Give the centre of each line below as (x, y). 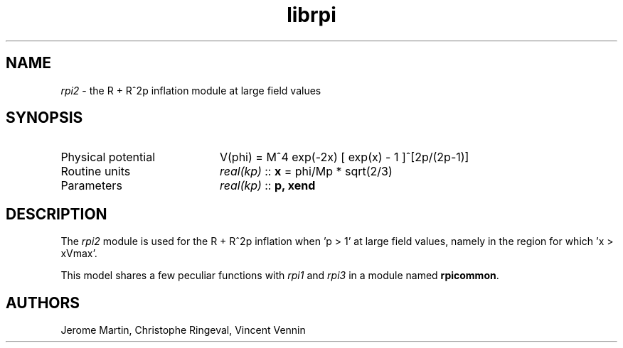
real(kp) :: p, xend (267, 186)
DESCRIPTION (57, 214)
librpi (311, 15)
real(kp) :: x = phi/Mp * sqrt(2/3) (306, 172)
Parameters (91, 186)
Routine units (96, 172)
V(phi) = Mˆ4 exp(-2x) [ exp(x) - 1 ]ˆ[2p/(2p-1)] (344, 157)
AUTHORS (43, 303)
